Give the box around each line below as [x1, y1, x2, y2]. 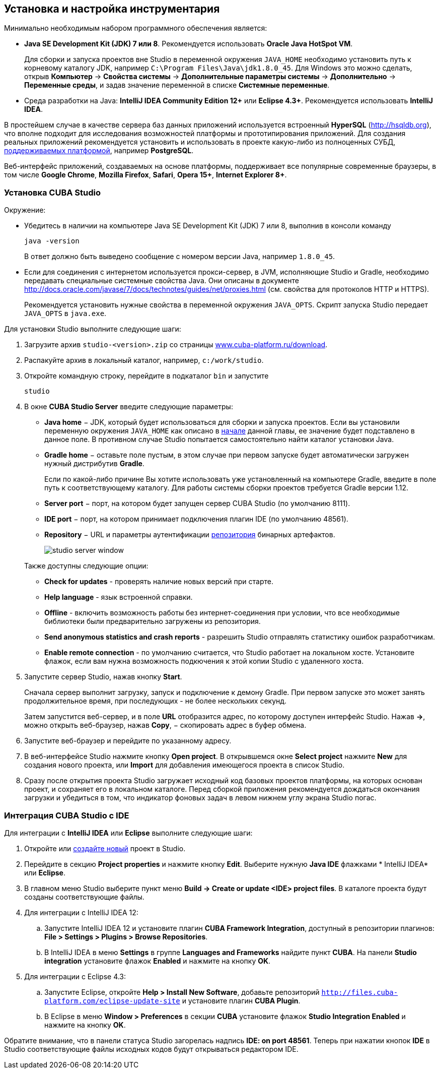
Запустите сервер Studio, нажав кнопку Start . [24, 672, 182, 681]
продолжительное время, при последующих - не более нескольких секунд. [24, 697, 287, 706]
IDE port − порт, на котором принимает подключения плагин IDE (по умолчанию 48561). [44, 515, 348, 524]
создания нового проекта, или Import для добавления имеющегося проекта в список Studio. [24, 761, 345, 770]
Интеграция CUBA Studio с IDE [4, 810, 129, 820]
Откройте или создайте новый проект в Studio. [24, 844, 186, 853]
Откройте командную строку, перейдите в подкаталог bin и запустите [24, 371, 269, 381]
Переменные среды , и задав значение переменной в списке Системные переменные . [24, 81, 330, 90]
